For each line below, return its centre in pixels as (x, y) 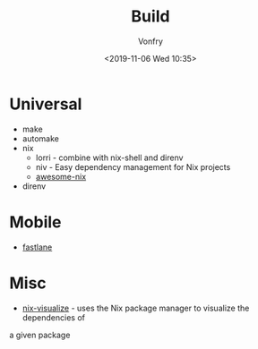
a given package (40, 335)
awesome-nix (61, 176)
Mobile (35, 222)
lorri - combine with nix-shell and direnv (109, 157)
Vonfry (150, 41)
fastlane (37, 247)
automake (41, 138)
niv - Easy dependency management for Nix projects (133, 166)
